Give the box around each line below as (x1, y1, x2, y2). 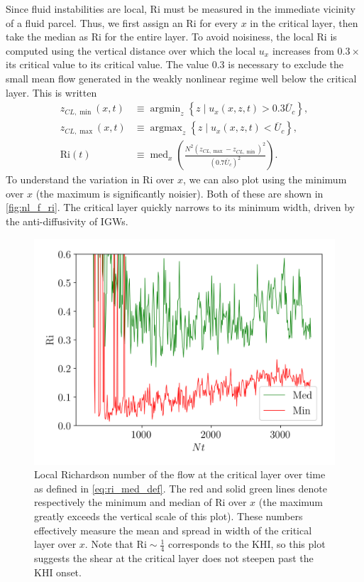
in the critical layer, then (250, 15, 358, 30)
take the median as (6, 29, 88, 44)
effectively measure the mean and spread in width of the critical (34, 522, 312, 537)
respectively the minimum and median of (34, 495, 212, 510)
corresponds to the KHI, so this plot (167, 537, 326, 551)
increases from (272, 43, 334, 58)
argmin (150, 104, 181, 114)
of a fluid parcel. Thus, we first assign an (6, 15, 183, 30)
